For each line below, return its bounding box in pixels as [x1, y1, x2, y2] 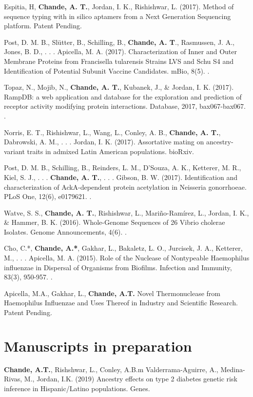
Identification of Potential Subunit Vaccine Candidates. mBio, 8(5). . [4, 65, 210, 76]
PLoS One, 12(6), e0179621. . [4, 191, 92, 201]
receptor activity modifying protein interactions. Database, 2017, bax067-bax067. [4, 101, 246, 111]
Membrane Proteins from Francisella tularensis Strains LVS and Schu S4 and [4, 56, 234, 66]
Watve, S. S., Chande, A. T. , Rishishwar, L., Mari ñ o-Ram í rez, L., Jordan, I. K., [4, 207, 249, 218]
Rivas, [4, 374, 22, 384]
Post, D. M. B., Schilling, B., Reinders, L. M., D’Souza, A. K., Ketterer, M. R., [4, 162, 241, 173]
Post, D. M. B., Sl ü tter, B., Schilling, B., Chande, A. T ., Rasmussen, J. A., [4, 37, 234, 47]
